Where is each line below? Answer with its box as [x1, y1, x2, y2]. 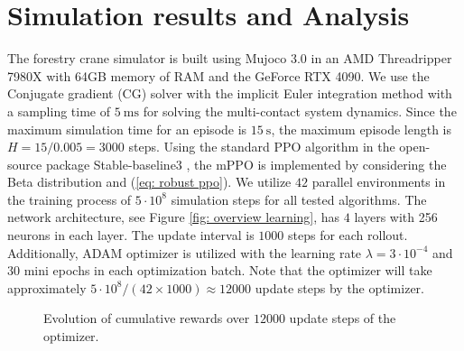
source [7, 154, 42, 173]
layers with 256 [354, 208, 438, 226]
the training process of [7, 189, 132, 208]
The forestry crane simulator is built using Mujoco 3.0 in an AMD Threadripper [7, 49, 452, 68]
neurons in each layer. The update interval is [7, 226, 255, 245]
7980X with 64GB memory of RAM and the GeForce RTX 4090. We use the [7, 66, 430, 85]
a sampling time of [7, 101, 111, 120]
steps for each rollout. [287, 226, 408, 245]
